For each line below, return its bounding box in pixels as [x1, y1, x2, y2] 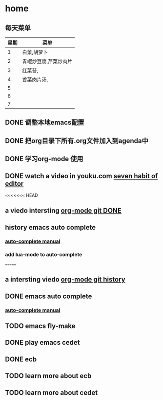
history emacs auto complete [5, 223, 96, 232]
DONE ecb [5, 355, 37, 363]
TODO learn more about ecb [5, 372, 92, 380]
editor [5, 179, 24, 188]
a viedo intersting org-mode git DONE [5, 207, 122, 215]
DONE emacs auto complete [5, 292, 92, 300]
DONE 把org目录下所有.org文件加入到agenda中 [5, 137, 148, 145]
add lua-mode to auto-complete [5, 251, 82, 258]
